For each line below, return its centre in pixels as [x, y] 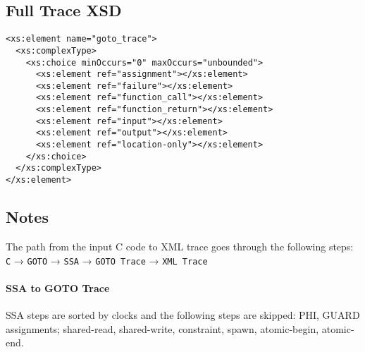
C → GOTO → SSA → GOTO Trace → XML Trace [107, 260]
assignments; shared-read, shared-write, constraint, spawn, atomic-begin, [162, 328]
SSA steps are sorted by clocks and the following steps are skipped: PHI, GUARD [183, 314]
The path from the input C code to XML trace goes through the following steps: [180, 246]
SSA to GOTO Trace [58, 287]
